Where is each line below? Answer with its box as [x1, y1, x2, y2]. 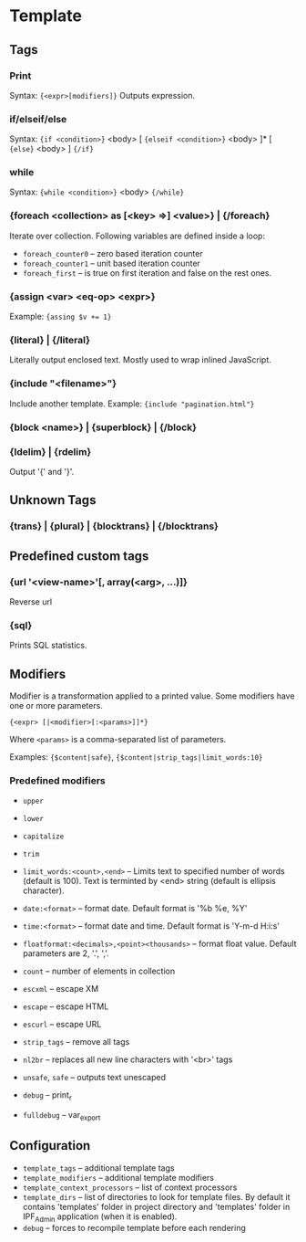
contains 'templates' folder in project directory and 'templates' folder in [22, 1201, 291, 1212]
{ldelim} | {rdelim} [9, 445, 92, 458]
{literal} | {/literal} [9, 333, 91, 346]
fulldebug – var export [22, 1110, 101, 1122]
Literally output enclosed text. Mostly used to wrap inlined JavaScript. [9, 354, 271, 365]
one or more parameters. [9, 700, 103, 710]
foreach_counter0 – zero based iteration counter [22, 247, 203, 258]
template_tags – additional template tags [22, 1162, 175, 1174]
